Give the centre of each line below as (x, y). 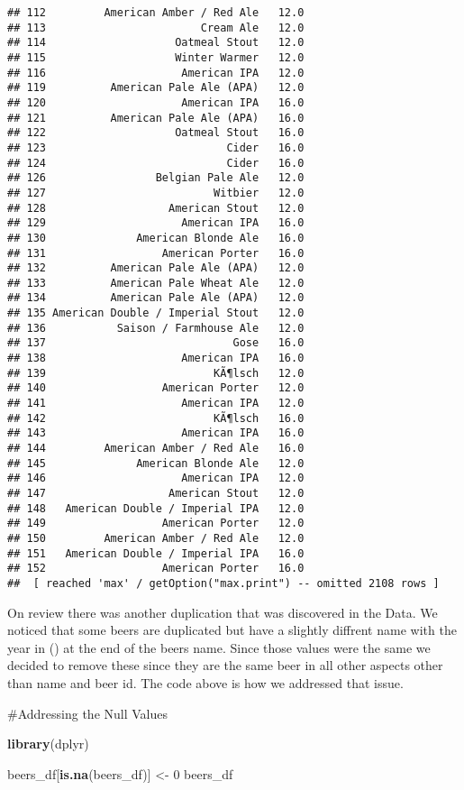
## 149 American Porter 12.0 (156, 524)
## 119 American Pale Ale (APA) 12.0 (156, 88)
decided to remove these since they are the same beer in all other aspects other (225, 665)
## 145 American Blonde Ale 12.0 (156, 463)
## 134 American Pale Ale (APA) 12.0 (156, 298)
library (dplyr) (48, 744)
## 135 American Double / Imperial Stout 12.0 (156, 313)
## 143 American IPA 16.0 (156, 433)
